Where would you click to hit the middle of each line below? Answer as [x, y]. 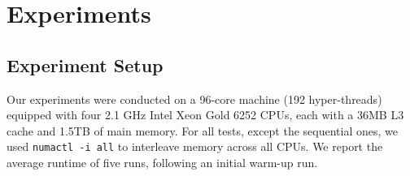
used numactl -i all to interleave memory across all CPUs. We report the [195, 146]
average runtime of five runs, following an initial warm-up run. [162, 163]
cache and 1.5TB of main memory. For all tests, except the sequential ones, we [202, 130]
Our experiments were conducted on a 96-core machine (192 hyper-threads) [194, 99]
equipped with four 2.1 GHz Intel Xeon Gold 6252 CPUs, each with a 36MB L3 [205, 115]
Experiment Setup [85, 64]
